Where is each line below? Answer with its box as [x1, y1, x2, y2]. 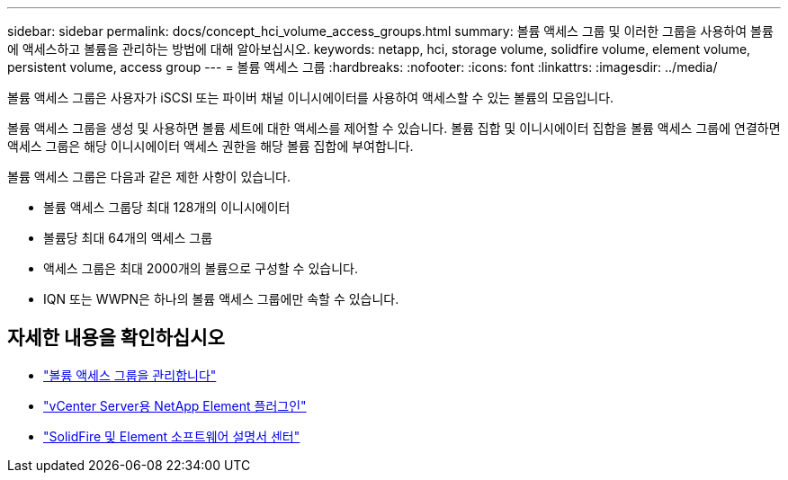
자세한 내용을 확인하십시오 [7, 326, 225, 350]
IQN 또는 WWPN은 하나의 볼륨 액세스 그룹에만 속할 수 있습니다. [43, 291, 399, 307]
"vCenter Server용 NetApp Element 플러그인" [43, 397, 307, 413]
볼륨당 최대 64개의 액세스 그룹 [43, 230, 213, 245]
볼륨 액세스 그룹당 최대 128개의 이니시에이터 [43, 200, 291, 215]
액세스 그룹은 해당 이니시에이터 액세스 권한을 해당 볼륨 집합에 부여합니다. [7, 138, 414, 154]
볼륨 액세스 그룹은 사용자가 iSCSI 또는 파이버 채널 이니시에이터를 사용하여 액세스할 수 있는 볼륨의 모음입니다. [7, 90, 614, 105]
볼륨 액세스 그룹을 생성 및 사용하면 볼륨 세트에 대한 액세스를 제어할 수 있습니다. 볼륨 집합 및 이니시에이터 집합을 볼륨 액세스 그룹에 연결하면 [7, 120, 781, 136]
